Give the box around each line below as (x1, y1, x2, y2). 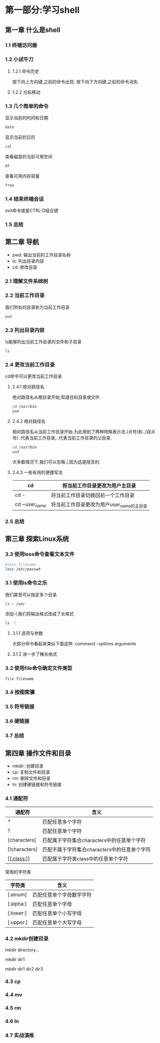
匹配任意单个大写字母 (32, 919, 82, 926)
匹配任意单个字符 (42, 828, 82, 834)
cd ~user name (14, 501, 47, 508)
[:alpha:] (7, 901, 27, 907)
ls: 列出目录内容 (12, 258, 44, 264)
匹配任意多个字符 (42, 819, 82, 826)
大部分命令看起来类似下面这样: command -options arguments (12, 641, 136, 647)
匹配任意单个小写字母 (32, 910, 82, 917)
